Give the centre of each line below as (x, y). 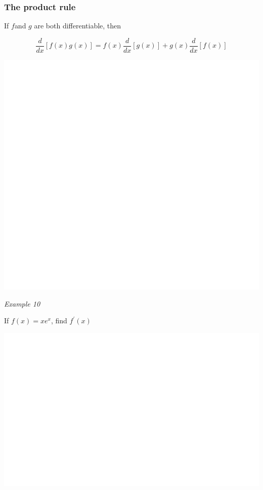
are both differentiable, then (78, 26)
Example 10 (22, 303)
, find (59, 321)
